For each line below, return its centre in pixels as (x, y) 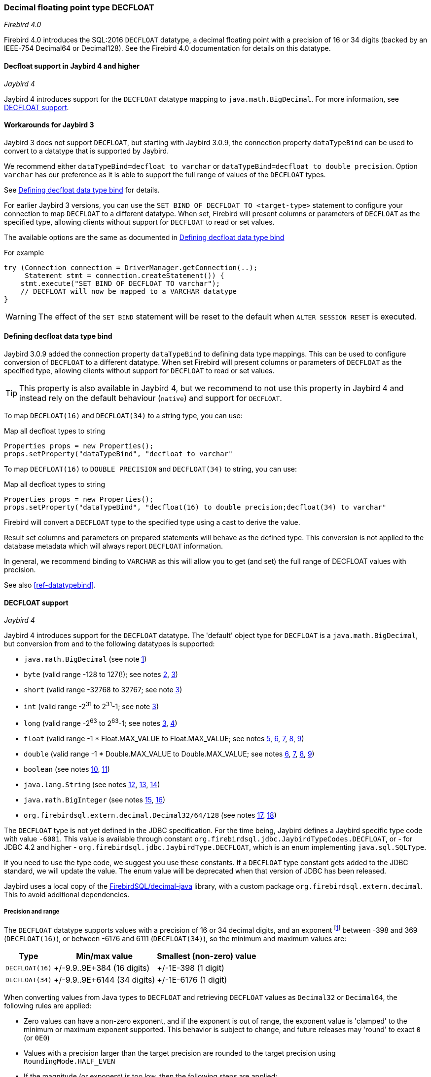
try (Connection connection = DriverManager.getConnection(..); (131, 267)
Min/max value (105, 956)
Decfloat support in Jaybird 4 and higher (72, 66)
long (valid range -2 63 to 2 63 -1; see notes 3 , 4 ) (101, 722)
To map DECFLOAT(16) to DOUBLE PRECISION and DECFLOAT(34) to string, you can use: (150, 469)
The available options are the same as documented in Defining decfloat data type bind (144, 237)
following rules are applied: (48, 1006)
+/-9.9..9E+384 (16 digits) (102, 968)
